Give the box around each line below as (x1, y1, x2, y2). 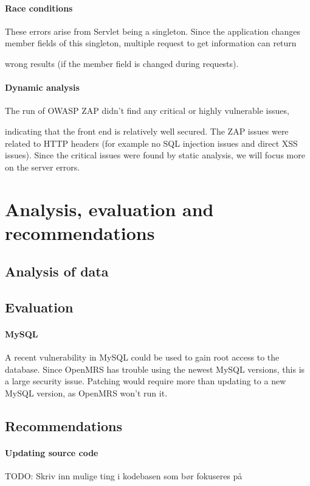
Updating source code (5, 446, 98, 459)
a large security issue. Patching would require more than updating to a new (5, 375, 286, 387)
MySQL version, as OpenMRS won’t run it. (5, 387, 168, 400)
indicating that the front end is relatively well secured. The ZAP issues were (5, 124, 289, 137)
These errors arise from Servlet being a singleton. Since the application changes (5, 24, 300, 37)
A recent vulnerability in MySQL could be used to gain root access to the (5, 351, 280, 364)
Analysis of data (5, 262, 109, 281)
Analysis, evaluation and (5, 196, 214, 221)
